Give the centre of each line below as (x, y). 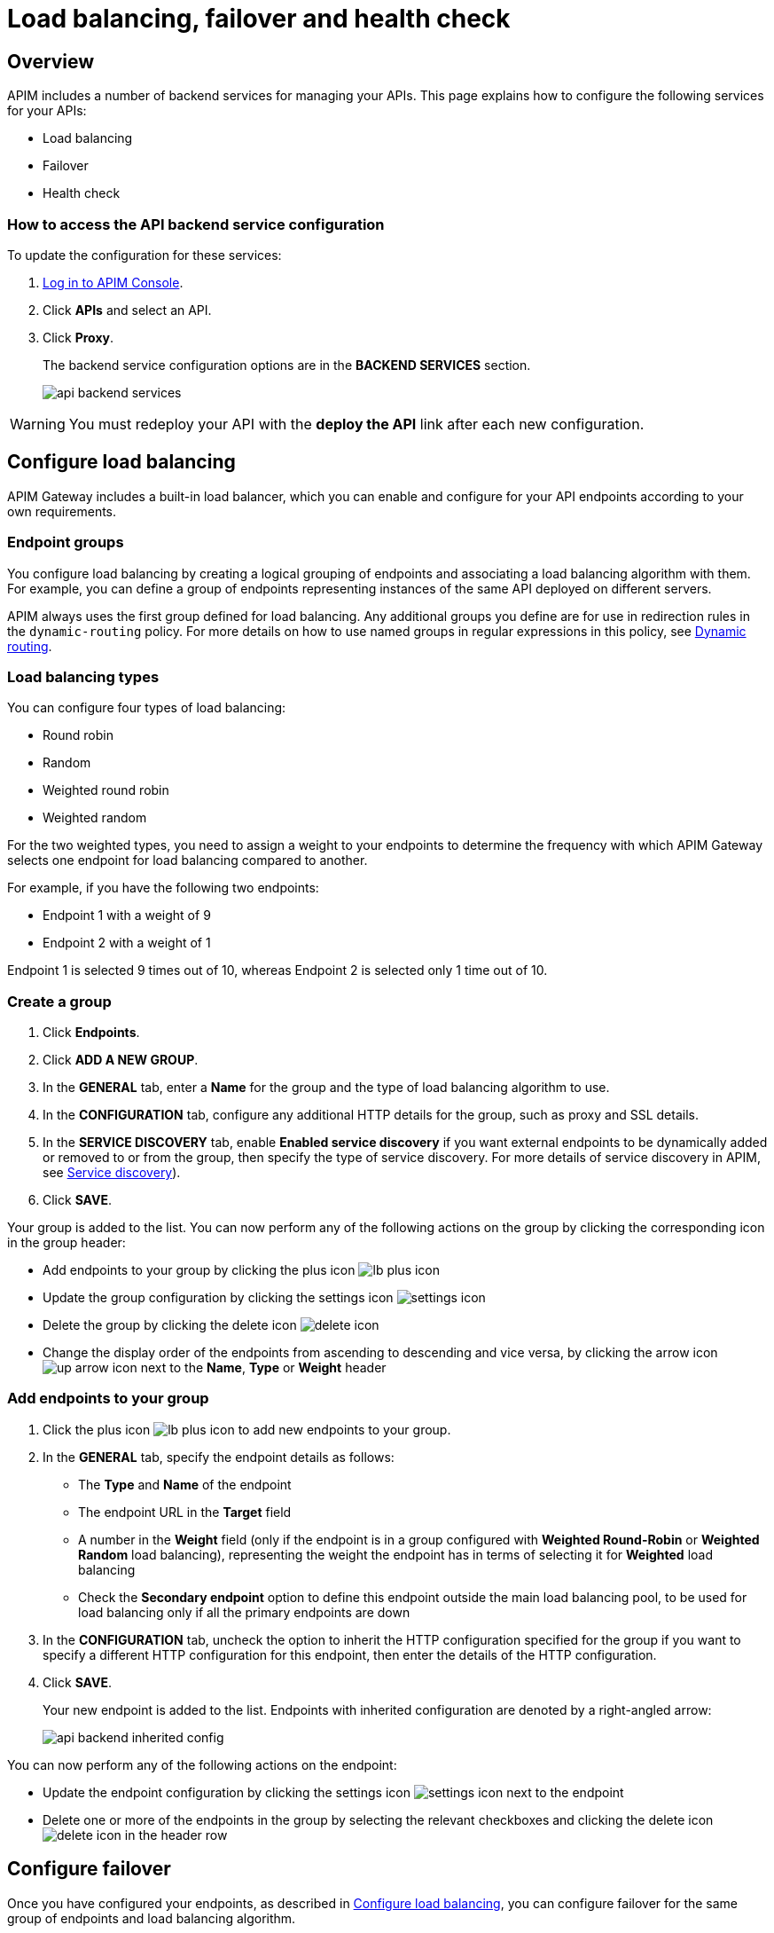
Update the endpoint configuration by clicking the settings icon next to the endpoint (333, 1792)
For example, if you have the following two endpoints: (163, 888)
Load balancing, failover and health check (259, 19)
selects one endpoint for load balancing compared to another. (188, 860)
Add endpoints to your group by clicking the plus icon (199, 1270)
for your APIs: (47, 111)
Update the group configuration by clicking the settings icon (218, 1298)
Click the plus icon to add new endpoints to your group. (247, 1429)
